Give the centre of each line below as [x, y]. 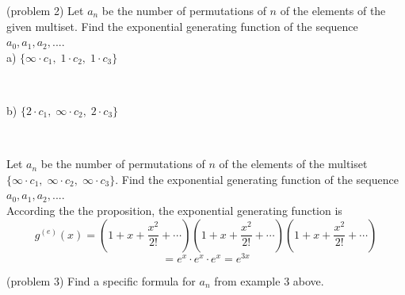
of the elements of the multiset [293, 164]
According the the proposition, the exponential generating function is [174, 210]
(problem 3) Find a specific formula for [101, 280]
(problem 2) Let [45, 10]
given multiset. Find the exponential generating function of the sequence [182, 26]
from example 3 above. [269, 280]
